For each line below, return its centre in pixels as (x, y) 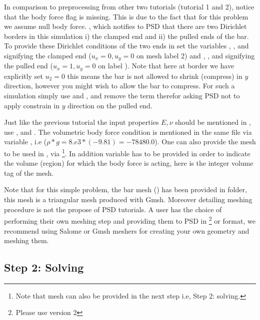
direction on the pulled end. (110, 105)
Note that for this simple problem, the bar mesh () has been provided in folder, (125, 189)
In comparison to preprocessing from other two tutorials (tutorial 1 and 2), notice (129, 6)
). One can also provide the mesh (205, 142)
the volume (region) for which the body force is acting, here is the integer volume (129, 163)
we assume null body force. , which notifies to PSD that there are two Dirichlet (125, 26)
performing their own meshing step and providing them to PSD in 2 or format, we (130, 220)
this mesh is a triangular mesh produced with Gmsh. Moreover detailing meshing (128, 199)
